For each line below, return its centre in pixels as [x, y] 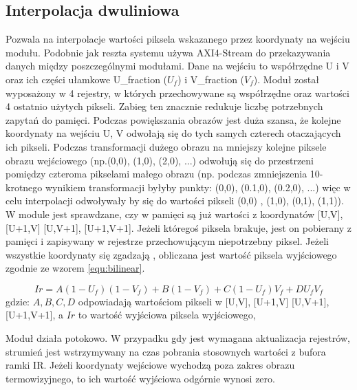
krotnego [24, 187]
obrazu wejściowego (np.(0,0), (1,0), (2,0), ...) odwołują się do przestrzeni [160, 160]
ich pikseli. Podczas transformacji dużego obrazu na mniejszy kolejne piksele [166, 146]
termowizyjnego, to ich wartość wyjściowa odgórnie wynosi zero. [140, 378]
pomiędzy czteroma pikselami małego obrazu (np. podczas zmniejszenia [156, 174]
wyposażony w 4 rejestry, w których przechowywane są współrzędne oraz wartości [177, 93]
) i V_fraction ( [211, 79]
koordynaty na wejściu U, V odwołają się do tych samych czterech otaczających [173, 133]
